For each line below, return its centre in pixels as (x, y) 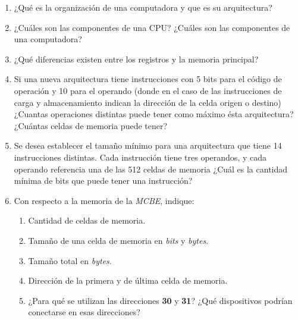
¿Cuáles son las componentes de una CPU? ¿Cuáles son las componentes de (152, 27)
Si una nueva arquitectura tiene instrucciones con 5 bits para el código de (148, 79)
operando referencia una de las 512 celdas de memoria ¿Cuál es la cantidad (151, 169)
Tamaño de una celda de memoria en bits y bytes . (118, 240)
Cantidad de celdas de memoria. (87, 220)
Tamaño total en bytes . (70, 260)
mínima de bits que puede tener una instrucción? (103, 181)
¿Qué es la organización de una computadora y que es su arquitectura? (143, 7)
